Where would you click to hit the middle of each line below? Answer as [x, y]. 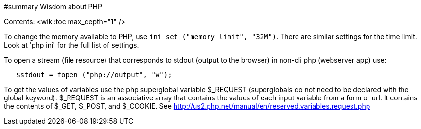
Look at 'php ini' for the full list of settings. [71, 45]
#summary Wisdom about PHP [53, 7]
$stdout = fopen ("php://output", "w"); [94, 75]
